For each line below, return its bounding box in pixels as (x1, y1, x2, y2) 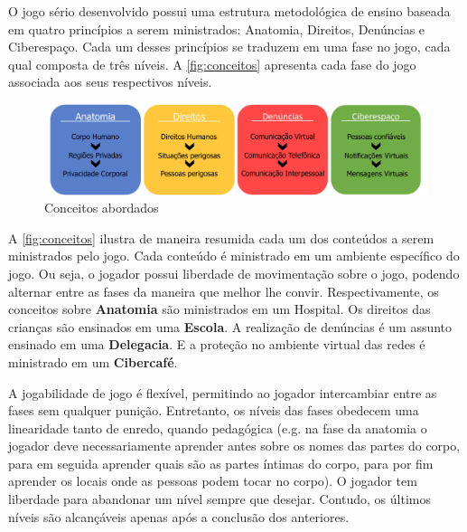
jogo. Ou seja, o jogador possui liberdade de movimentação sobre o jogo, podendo (8, 263, 460, 282)
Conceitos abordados (44, 198, 159, 217)
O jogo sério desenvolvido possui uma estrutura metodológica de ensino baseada (8, 2, 451, 20)
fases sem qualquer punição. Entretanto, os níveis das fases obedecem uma (8, 401, 419, 420)
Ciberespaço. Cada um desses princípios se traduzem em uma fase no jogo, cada (8, 37, 451, 56)
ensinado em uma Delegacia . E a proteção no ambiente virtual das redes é (8, 335, 425, 354)
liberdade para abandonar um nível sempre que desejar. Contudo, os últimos (8, 489, 431, 508)
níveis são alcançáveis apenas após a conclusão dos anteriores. (8, 507, 350, 526)
